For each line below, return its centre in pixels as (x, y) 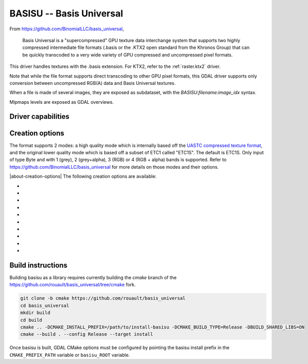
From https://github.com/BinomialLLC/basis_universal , (67, 29)
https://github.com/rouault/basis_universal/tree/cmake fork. (73, 285)
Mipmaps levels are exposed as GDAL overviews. (62, 102)
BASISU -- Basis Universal (66, 13)
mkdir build (35, 313)
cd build (31, 320)
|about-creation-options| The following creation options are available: (83, 176)
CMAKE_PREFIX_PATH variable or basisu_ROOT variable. (70, 355)
